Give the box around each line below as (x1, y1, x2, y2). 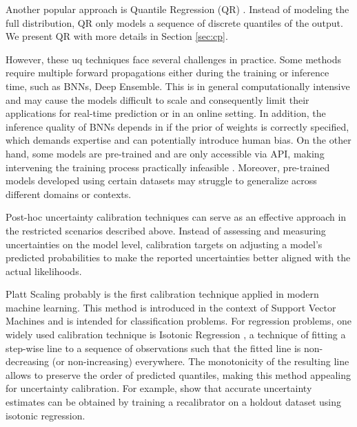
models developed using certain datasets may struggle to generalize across (6, 173, 317, 188)
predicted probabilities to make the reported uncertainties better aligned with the (6, 250, 351, 265)
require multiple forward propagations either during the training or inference (6, 65, 329, 80)
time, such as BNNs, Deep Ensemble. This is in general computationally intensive (6, 78, 350, 93)
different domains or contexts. (6, 186, 132, 201)
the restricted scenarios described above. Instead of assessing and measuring (6, 223, 326, 237)
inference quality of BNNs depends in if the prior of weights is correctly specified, (6, 119, 349, 133)
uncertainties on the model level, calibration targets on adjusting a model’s (6, 237, 323, 251)
